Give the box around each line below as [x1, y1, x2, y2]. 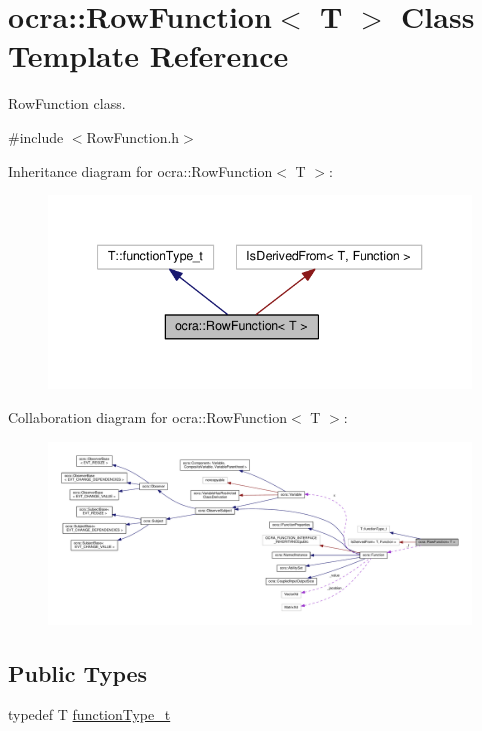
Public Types [8, 657, 148, 688]
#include [8, 126, 64, 147]
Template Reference [8, 35, 289, 76]
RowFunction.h [86, 126, 180, 147]
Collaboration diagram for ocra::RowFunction [8, 407, 288, 428]
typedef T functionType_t [8, 704, 171, 725]
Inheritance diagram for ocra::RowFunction [8, 160, 273, 181]
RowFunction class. [8, 93, 126, 114]
